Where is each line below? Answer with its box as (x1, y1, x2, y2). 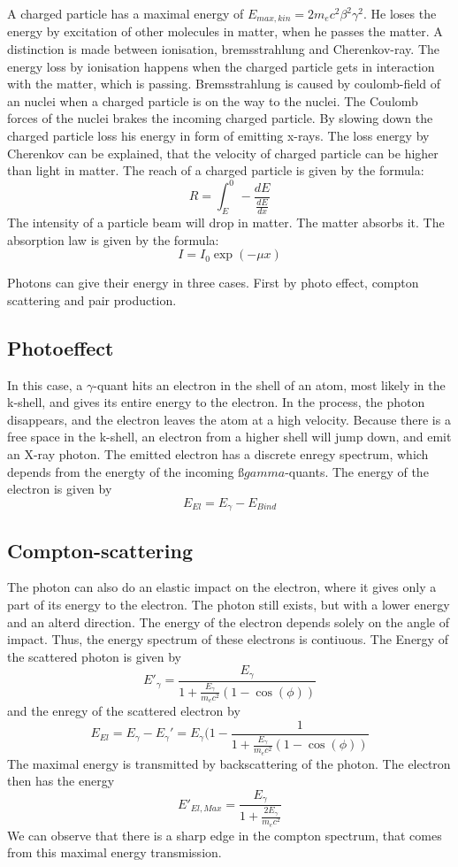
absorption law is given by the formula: (7, 230, 219, 249)
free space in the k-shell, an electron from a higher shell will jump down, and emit (7, 427, 452, 446)
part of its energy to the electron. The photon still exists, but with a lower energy (7, 595, 450, 614)
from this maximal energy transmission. (7, 843, 222, 862)
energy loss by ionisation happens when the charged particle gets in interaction (7, 57, 435, 75)
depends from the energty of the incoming (7, 462, 234, 480)
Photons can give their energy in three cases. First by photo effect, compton (7, 273, 419, 292)
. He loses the (363, 4, 437, 22)
